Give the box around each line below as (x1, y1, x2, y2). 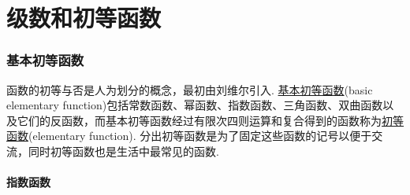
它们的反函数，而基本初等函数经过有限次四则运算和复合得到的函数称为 (17, 112, 382, 128)
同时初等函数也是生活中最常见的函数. (28, 142, 219, 159)
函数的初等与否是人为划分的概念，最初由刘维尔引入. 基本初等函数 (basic (6, 81, 373, 97)
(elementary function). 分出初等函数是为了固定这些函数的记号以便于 (28, 127, 372, 144)
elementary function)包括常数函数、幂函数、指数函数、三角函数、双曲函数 (6, 97, 383, 113)
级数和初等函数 (6, 2, 162, 34)
